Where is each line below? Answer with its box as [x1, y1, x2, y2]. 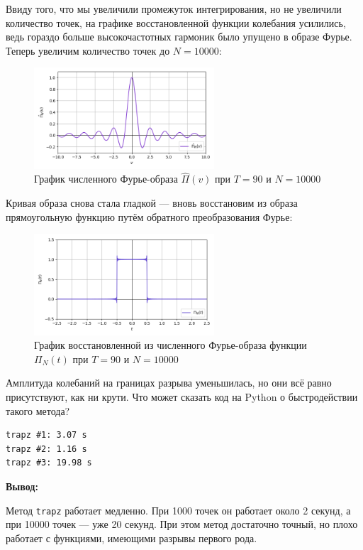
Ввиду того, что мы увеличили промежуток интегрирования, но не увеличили [6, 1, 342, 16]
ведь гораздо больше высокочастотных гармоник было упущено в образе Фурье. [6, 29, 352, 44]
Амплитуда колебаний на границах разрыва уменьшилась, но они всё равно [6, 375, 332, 390]
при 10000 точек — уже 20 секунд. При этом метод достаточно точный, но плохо [6, 517, 358, 532]
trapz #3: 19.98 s [6, 458, 92, 468]
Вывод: [6, 478, 38, 493]
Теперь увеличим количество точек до [6, 43, 170, 58]
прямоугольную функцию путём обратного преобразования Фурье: [6, 209, 293, 224]
